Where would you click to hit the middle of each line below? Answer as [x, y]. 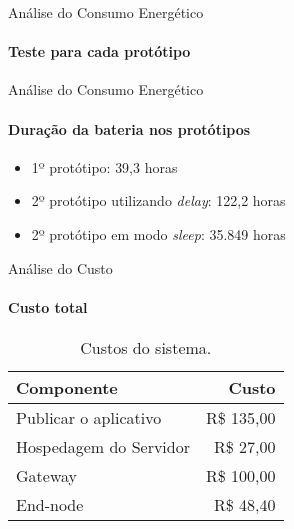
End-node [50, 504]
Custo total [48, 306]
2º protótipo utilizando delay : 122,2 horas [158, 200]
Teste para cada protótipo [99, 51]
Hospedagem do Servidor [103, 446]
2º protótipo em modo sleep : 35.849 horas [158, 233]
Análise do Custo [60, 267]
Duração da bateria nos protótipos [129, 128]
